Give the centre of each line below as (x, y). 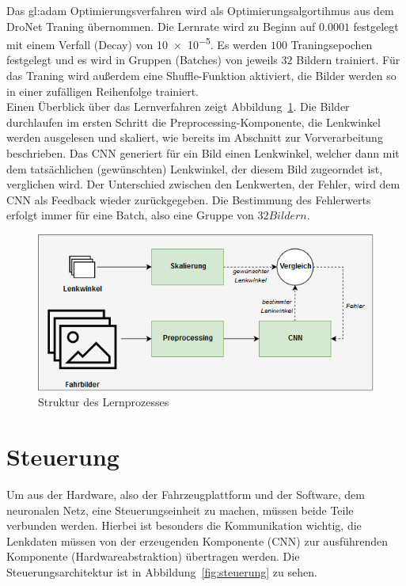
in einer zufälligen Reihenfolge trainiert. (103, 91)
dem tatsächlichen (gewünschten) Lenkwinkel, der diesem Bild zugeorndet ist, (195, 168)
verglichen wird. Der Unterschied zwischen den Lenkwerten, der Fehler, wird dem (203, 184)
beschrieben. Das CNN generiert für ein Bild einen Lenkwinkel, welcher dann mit (203, 153)
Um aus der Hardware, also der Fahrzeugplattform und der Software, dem (186, 494)
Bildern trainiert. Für (348, 60)
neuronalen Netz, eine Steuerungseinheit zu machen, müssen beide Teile (180, 510)
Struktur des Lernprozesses (104, 402)
